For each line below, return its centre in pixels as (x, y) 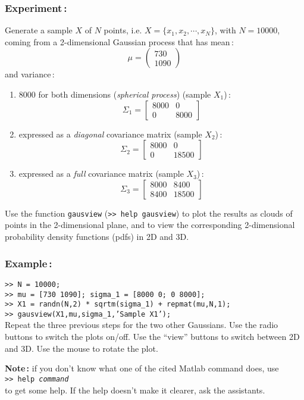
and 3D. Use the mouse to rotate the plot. (82, 348)
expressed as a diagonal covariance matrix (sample (110, 134)
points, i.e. (123, 30)
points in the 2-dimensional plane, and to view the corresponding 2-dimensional (150, 225)
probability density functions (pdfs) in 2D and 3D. (97, 237)
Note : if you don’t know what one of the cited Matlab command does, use (142, 368)
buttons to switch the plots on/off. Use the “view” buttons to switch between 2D (152, 337)
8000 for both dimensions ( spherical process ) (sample (115, 94)
